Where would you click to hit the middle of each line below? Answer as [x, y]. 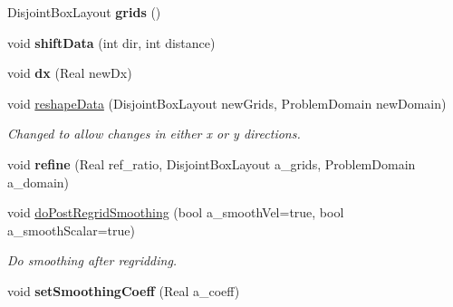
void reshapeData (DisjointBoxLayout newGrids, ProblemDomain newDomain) [227, 103]
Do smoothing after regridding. [92, 260]
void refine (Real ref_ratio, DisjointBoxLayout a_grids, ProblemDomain [212, 163]
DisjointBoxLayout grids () [84, 12]
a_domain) [39, 182]
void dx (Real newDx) [70, 73]
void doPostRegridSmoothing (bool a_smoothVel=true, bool [176, 212]
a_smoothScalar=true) [71, 230]
